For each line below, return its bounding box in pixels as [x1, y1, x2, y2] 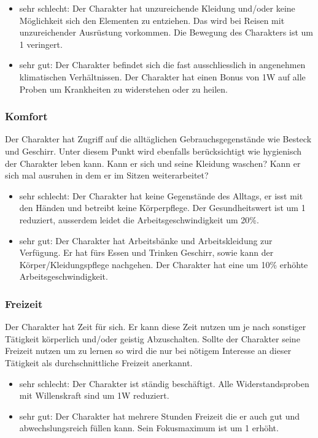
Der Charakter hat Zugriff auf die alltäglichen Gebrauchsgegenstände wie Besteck [5, 133, 312, 145]
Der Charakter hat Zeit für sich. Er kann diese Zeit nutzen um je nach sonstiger [5, 320, 306, 333]
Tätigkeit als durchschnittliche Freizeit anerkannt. [5, 356, 193, 369]
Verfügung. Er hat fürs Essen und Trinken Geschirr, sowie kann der [19, 246, 274, 259]
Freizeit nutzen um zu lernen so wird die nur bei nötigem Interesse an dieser [5, 344, 292, 357]
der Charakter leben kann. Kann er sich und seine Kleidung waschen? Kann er [5, 156, 301, 169]
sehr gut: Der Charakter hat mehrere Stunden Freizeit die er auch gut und [19, 409, 300, 422]
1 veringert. [19, 37, 63, 50]
